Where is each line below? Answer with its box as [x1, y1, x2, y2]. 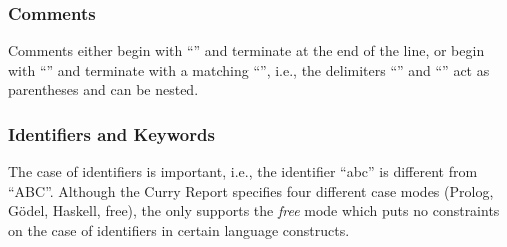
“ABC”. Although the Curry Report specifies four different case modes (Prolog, [8, 180, 494, 201]
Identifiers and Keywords [8, 121, 215, 146]
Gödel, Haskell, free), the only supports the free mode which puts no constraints [8, 200, 500, 221]
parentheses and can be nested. [8, 79, 199, 100]
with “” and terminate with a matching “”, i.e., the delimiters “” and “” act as [8, 59, 490, 80]
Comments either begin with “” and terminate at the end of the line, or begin [8, 40, 485, 61]
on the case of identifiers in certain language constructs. [8, 220, 350, 240]
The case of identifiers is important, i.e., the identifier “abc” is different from [8, 161, 478, 182]
